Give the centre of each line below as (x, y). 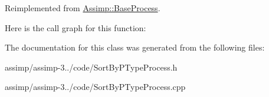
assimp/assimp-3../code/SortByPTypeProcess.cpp (95, 87)
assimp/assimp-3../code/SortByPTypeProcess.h (91, 67)
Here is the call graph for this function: (76, 27)
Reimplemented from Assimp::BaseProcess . (83, 8)
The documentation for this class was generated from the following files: (135, 47)
